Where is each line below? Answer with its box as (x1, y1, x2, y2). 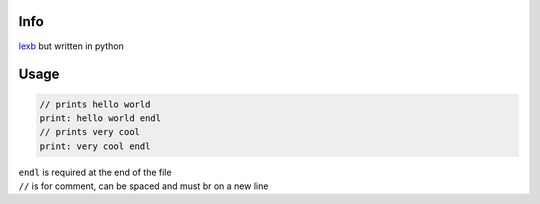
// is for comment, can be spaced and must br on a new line (18, 180, 269, 192)
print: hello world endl (39, 112, 162, 124)
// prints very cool (39, 126, 140, 138)
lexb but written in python (18, 40, 124, 52)
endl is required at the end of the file (18, 166, 172, 178)
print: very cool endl (39, 140, 151, 152)
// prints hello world (39, 98, 151, 110)
